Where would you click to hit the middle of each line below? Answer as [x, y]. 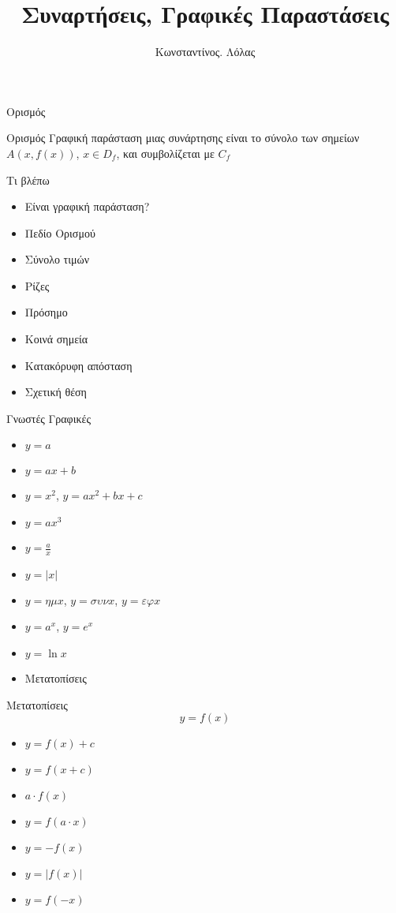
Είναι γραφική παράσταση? [87, 206]
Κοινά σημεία [56, 339]
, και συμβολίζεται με [165, 153]
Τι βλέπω [28, 180]
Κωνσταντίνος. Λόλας [205, 52]
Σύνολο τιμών [57, 259]
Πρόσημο [46, 312]
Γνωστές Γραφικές [49, 418]
